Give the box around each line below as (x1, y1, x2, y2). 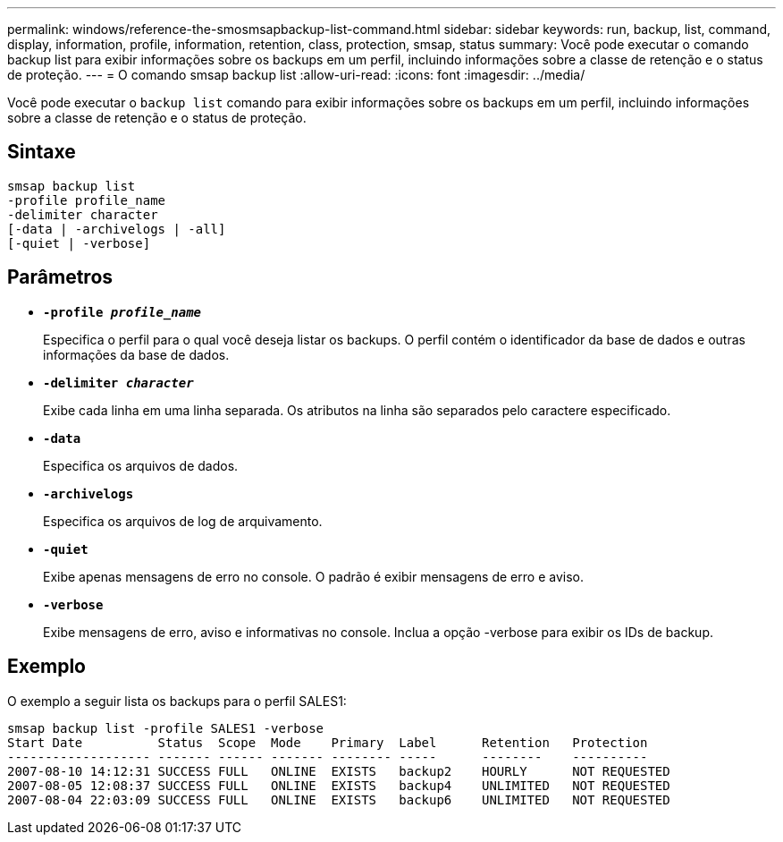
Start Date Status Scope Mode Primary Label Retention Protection (7, 735, 648, 750)
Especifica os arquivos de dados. (43, 457, 239, 473)
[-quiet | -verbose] (7, 235, 151, 251)
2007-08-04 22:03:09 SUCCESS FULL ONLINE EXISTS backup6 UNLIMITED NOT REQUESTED (7, 792, 670, 807)
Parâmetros (7, 266, 114, 289)
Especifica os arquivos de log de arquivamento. (43, 513, 323, 529)
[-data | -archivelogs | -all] (7, 221, 226, 236)
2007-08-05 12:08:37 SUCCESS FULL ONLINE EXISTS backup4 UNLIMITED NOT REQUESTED (7, 778, 670, 793)
